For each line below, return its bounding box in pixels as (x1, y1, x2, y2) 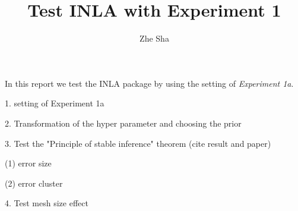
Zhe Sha (140, 32, 169, 45)
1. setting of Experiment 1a (5, 97, 104, 109)
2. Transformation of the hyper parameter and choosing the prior (5, 116, 242, 129)
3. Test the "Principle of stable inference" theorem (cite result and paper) (5, 137, 271, 149)
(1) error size (5, 157, 52, 169)
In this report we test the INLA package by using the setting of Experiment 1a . (5, 77, 294, 89)
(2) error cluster (5, 177, 63, 189)
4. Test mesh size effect (5, 197, 88, 209)
